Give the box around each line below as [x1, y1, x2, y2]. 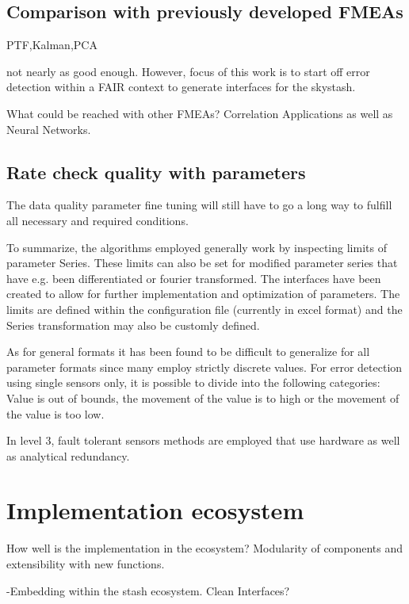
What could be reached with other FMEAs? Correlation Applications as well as [6, 105, 393, 121]
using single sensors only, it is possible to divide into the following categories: [6, 374, 380, 391]
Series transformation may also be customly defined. [6, 316, 260, 333]
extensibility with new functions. [6, 556, 165, 572]
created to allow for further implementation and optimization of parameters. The [6, 285, 400, 302]
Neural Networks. [6, 120, 91, 137]
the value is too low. [6, 405, 105, 422]
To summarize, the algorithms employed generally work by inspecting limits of [6, 239, 387, 255]
